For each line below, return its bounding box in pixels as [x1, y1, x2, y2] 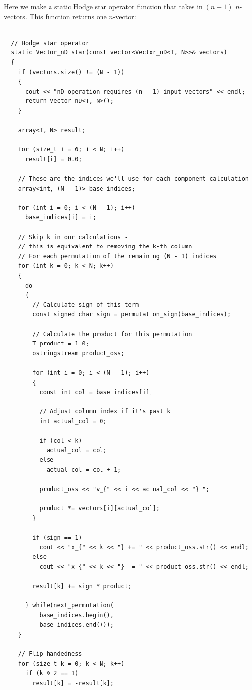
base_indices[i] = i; [25, 214, 97, 221]
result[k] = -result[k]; [32, 679, 114, 687]
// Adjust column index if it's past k [39, 408, 171, 415]
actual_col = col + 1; [46, 466, 121, 473]
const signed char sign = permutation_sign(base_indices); [32, 311, 231, 318]
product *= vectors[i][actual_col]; [39, 505, 160, 512]
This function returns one [29, 11, 107, 21]
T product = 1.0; [32, 340, 89, 347]
